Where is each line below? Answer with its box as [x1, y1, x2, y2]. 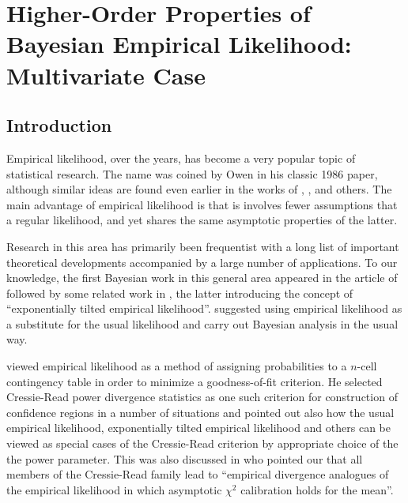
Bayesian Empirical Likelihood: [6, 28, 352, 60]
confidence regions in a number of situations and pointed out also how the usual [6, 404, 395, 420]
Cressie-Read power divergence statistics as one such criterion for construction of [6, 389, 398, 405]
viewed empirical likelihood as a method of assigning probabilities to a [6, 358, 347, 374]
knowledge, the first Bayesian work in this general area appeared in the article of [6, 269, 398, 286]
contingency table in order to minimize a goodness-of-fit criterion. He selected [6, 373, 383, 389]
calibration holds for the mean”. [240, 481, 394, 497]
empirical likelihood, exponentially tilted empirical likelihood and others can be [6, 419, 391, 436]
